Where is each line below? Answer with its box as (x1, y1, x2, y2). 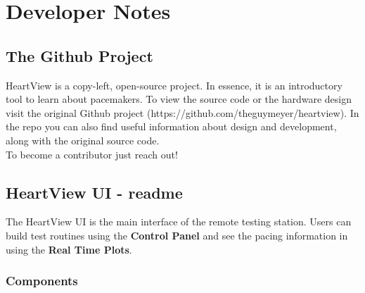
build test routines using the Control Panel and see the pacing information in (6, 227, 348, 242)
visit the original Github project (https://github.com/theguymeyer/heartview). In (6, 105, 359, 120)
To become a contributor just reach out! (6, 146, 178, 161)
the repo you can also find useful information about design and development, (6, 119, 337, 134)
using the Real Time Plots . (6, 242, 132, 256)
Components (6, 272, 78, 289)
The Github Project (6, 44, 153, 66)
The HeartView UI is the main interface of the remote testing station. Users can (6, 214, 352, 229)
